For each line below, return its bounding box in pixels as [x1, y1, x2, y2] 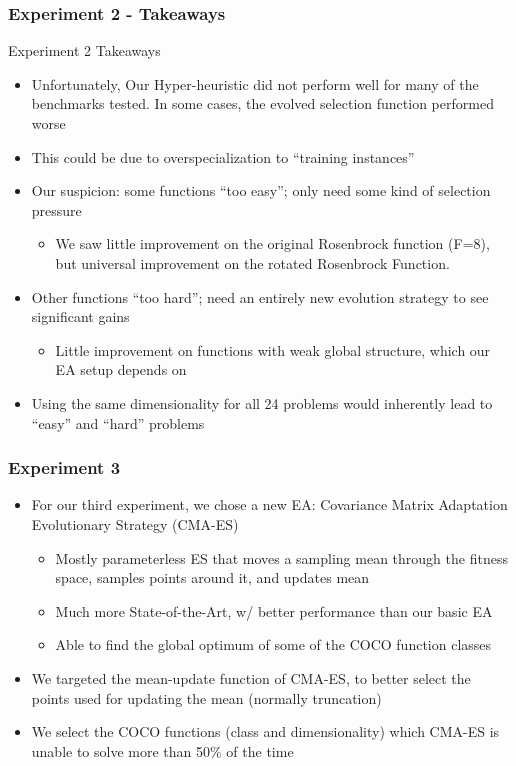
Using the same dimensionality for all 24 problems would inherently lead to [31, 392, 493, 413]
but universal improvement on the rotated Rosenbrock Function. [55, 252, 450, 273]
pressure [31, 199, 82, 220]
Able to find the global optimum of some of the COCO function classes [55, 634, 492, 655]
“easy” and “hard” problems [31, 412, 205, 433]
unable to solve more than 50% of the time [31, 740, 294, 761]
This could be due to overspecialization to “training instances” [31, 146, 415, 167]
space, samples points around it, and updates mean [55, 567, 370, 588]
